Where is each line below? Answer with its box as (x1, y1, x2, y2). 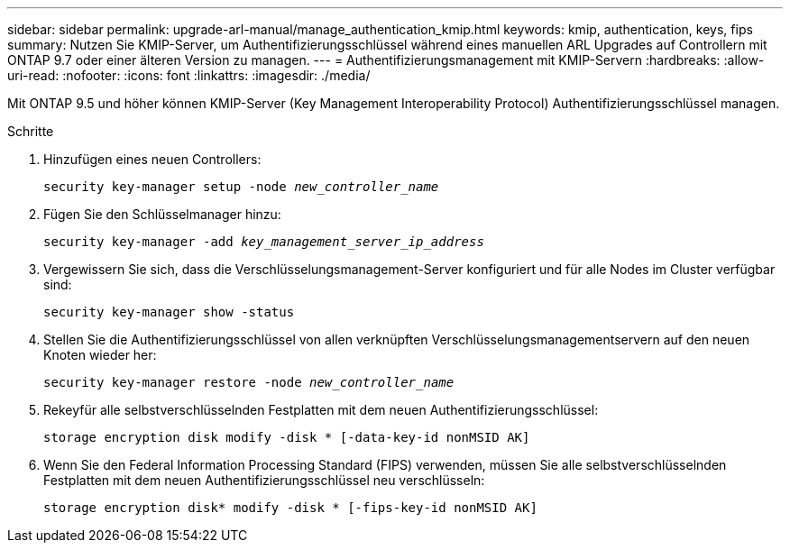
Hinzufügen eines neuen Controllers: (43, 151, 262, 167)
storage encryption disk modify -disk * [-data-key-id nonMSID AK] (43, 430, 530, 445)
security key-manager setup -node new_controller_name (43, 179, 439, 194)
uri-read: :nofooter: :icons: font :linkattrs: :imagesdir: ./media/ (7, 68, 371, 83)
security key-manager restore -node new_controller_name (43, 375, 455, 390)
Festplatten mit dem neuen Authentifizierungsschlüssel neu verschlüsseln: (43, 472, 485, 488)
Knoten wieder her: (43, 347, 157, 362)
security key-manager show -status (43, 305, 295, 319)
